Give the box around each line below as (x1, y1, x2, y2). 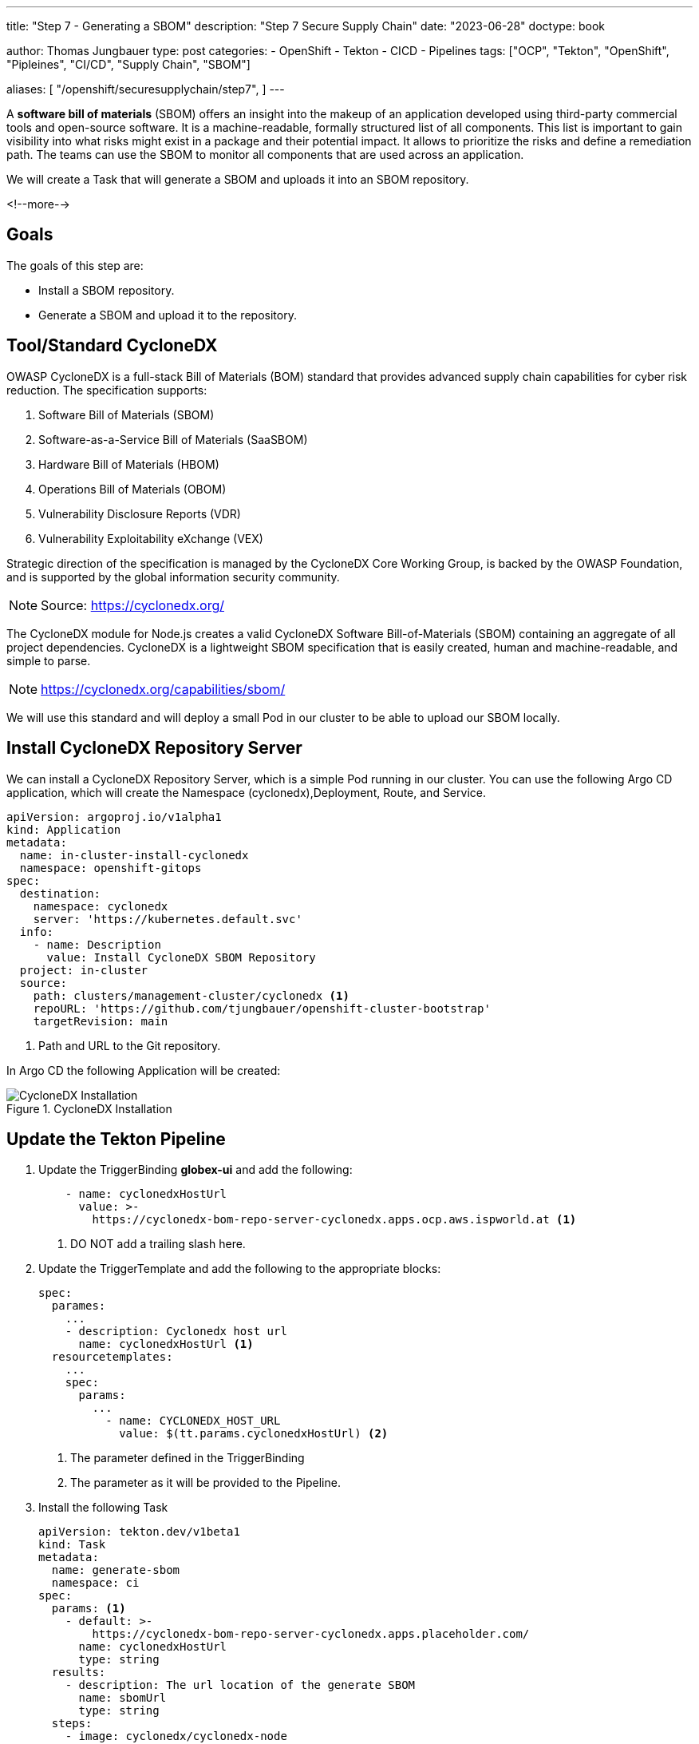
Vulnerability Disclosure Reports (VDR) (38, 506, 241, 521)
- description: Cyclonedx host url (65, 1325, 287, 1338)
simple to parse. (6, 653, 91, 668)
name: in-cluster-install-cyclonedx (19, 848, 249, 862)
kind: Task (38, 1538, 106, 1552)
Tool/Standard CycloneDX (6, 335, 218, 356)
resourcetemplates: (51, 1350, 173, 1364)
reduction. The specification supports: (6, 382, 207, 397)
